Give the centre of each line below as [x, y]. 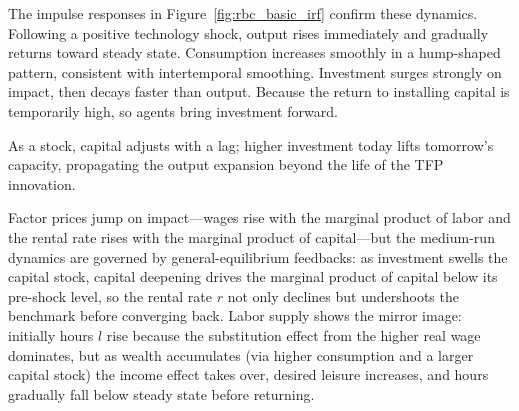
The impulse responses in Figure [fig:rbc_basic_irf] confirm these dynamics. [243, 13]
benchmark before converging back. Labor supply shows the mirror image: [235, 315]
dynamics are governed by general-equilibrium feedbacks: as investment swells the [258, 256]
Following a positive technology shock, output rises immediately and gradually [248, 32]
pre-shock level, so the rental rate [110, 295]
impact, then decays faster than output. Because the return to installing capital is [259, 91]
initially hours [51, 334]
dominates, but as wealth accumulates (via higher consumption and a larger [241, 354]
